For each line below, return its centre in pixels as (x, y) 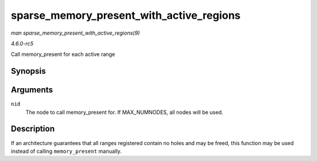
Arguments (32, 90)
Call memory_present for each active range (63, 54)
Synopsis (28, 71)
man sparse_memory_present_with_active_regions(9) (75, 33)
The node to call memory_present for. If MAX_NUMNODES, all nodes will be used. (124, 112)
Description (33, 129)
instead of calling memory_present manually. (66, 151)
